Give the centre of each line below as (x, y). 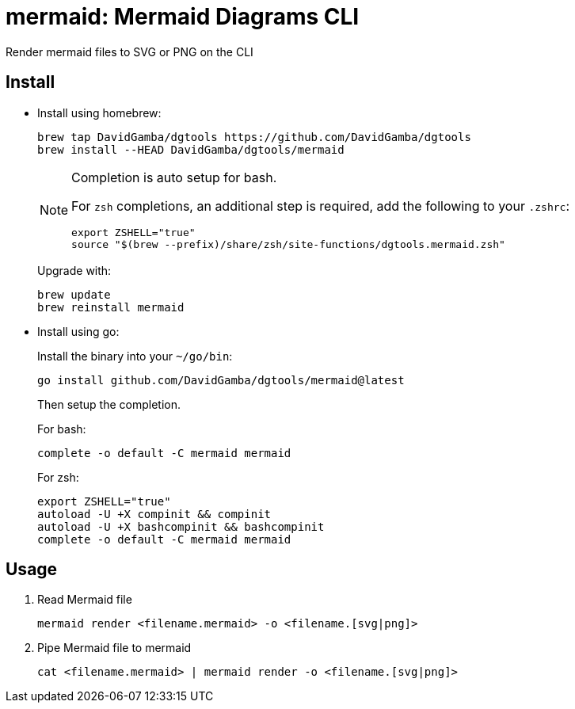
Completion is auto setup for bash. (174, 177)
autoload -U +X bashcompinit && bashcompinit (181, 526)
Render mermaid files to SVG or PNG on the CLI (129, 51)
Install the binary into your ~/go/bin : (135, 356)
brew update (74, 294)
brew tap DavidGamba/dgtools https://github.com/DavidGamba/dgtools (254, 137)
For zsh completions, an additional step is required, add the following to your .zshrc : (320, 206)
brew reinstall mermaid (111, 307)
